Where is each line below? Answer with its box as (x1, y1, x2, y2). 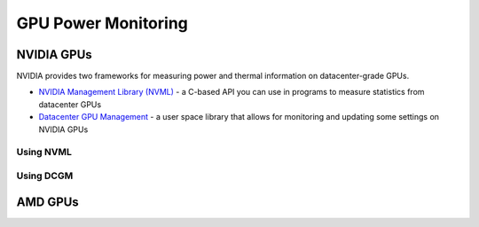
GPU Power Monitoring (16, 13, 188, 33)
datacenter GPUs (38, 98, 102, 110)
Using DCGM (16, 169, 74, 182)
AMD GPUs (16, 194, 79, 209)
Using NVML (16, 146, 73, 159)
